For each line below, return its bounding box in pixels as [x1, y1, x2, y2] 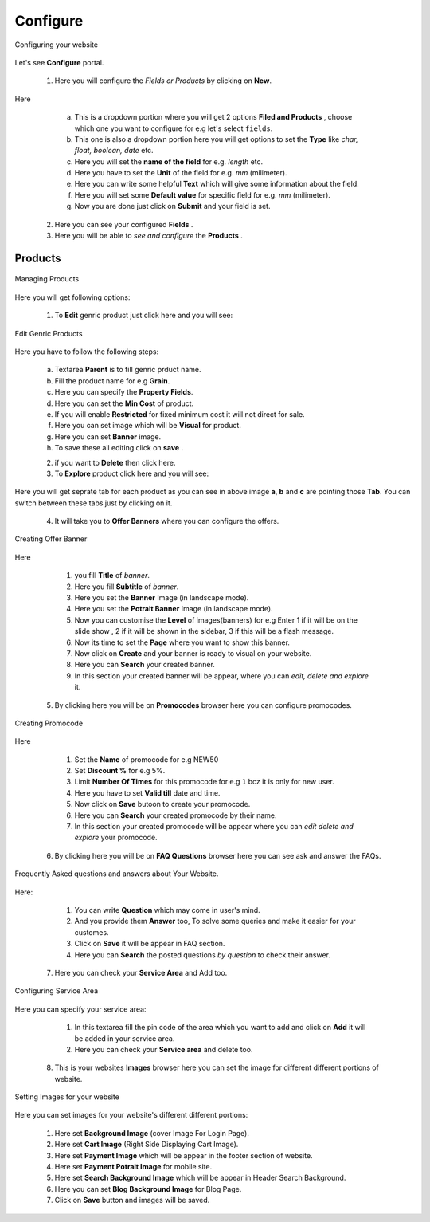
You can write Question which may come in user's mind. [74, 906, 260, 914]
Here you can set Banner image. [54, 431, 162, 442]
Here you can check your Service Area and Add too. [54, 968, 228, 977]
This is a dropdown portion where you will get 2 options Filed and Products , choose [74, 112, 353, 122]
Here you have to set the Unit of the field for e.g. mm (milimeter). [74, 168, 287, 178]
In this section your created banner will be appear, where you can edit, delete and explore [74, 670, 369, 681]
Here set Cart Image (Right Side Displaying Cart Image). [54, 1140, 239, 1149]
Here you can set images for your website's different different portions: [14, 1110, 248, 1120]
